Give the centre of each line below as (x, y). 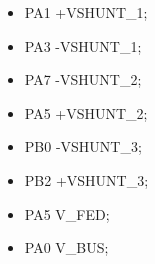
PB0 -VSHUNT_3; (83, 146)
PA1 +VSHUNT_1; (86, 12)
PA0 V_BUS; (66, 247)
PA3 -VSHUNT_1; (83, 45)
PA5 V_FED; (67, 213)
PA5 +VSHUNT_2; (86, 112)
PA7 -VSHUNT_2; (83, 79)
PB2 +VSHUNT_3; (86, 179)
